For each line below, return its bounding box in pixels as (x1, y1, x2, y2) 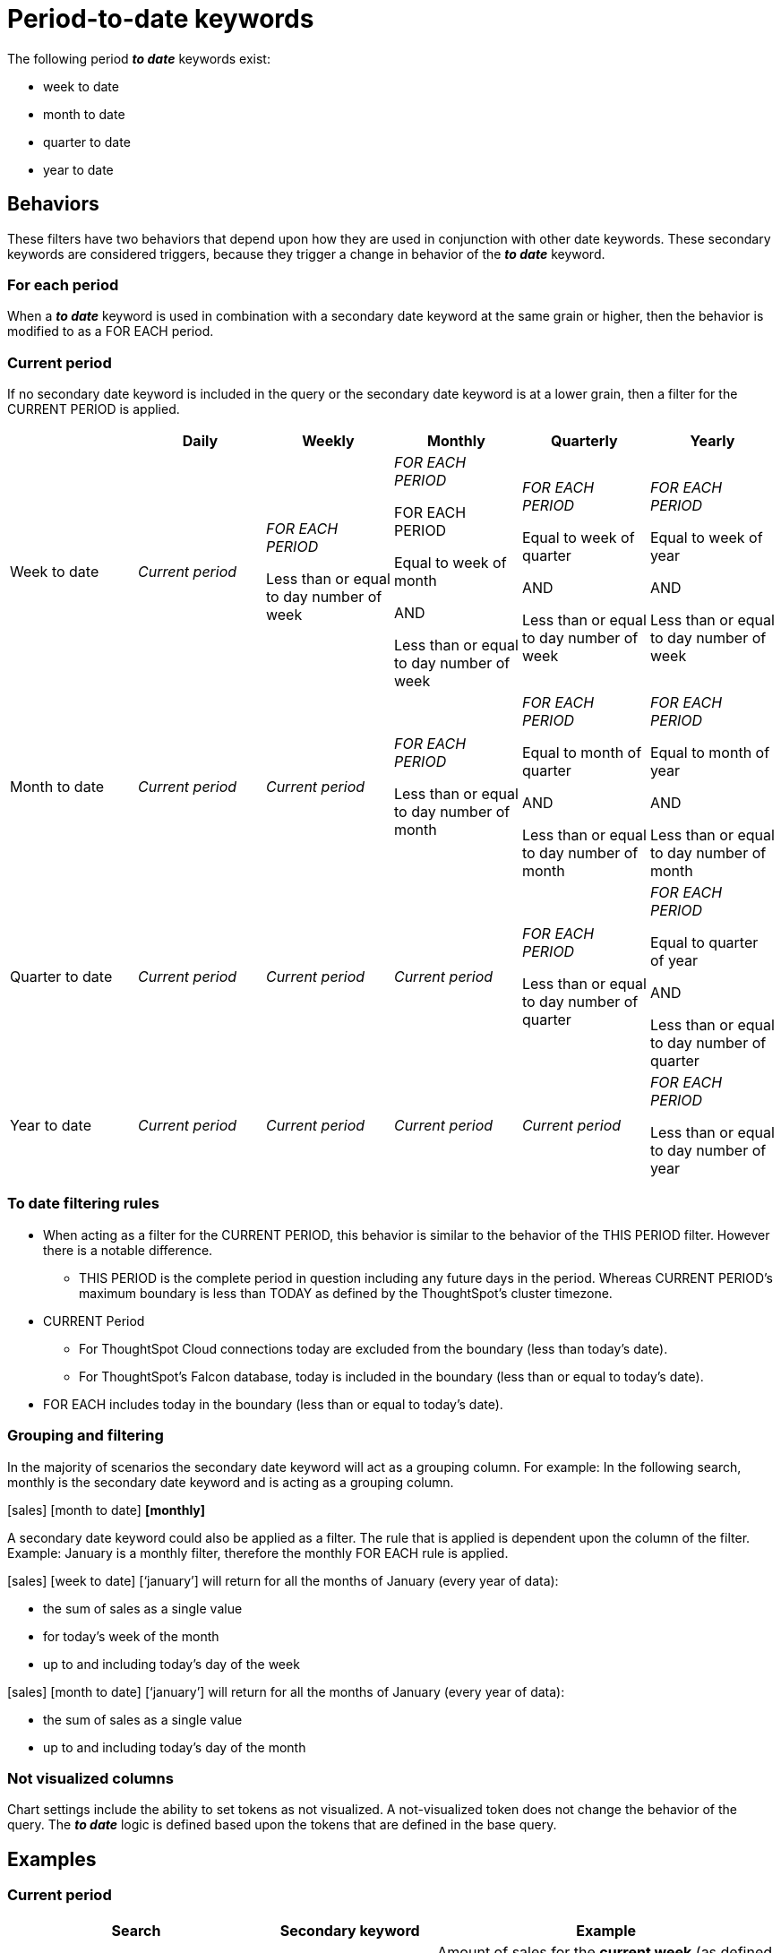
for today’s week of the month (43, 1628, 219, 1644)
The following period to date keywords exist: (7, 50, 270, 66)
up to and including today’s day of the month (43, 1739, 306, 1755)
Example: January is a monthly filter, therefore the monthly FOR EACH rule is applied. (7, 1544, 509, 1561)
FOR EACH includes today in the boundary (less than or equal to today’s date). (43, 1396, 503, 1412)
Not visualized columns (7, 1768, 174, 1787)
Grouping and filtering (7, 1426, 164, 1445)
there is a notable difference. (43, 1242, 213, 1258)
